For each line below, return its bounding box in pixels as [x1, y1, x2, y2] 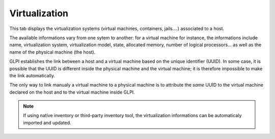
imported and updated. [23, 120, 71, 126]
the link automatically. [9, 72, 56, 78]
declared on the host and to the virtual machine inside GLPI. [9, 89, 135, 95]
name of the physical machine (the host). [9, 49, 96, 55]
